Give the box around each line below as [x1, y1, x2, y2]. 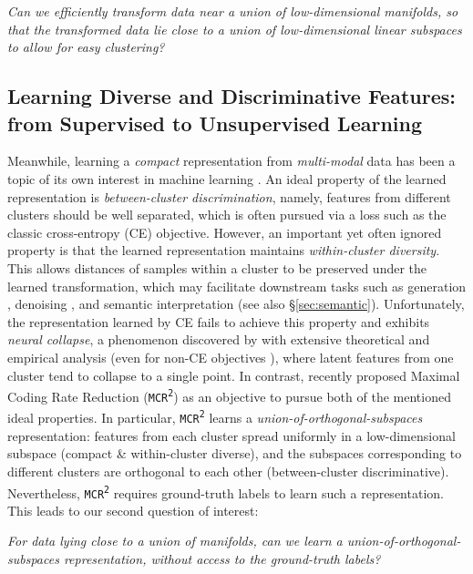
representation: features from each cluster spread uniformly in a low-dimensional [7, 425, 456, 445]
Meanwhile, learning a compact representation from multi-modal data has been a [7, 151, 456, 170]
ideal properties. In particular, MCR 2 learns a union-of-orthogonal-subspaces [7, 408, 423, 427]
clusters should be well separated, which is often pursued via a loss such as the [7, 205, 447, 224]
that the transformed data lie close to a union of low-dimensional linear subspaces [7, 19, 462, 38]
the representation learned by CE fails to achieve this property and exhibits [7, 312, 430, 331]
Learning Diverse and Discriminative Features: [7, 82, 456, 110]
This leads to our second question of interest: [7, 500, 259, 519]
